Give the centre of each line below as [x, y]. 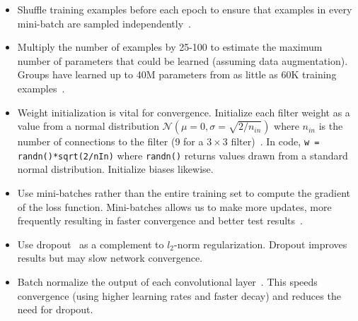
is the [331, 126]
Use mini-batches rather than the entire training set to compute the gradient [184, 193]
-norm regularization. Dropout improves [261, 244]
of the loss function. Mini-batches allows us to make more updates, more [174, 206]
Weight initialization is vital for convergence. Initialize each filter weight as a [184, 112]
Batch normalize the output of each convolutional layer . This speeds [167, 282]
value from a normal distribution [88, 126]
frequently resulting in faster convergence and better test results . [160, 220]
